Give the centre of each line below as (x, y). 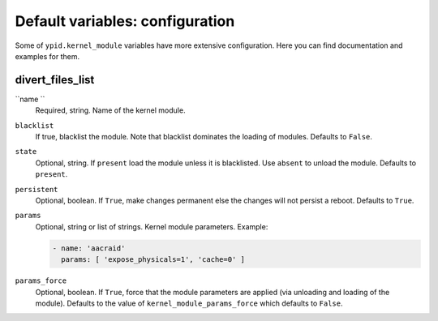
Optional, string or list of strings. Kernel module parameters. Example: (152, 226)
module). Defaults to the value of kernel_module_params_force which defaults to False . (189, 303)
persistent (36, 189)
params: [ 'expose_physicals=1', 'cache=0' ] (153, 260)
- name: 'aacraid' (89, 248)
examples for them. (47, 56)
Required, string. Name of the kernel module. (110, 110)
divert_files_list (55, 80)
